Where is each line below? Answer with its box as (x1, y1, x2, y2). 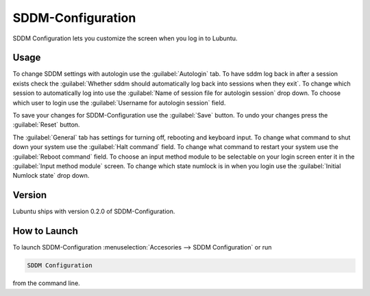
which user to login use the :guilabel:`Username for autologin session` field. (12, 98, 226, 107)
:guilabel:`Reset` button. (12, 120, 80, 129)
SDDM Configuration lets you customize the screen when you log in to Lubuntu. (12, 34, 238, 42)
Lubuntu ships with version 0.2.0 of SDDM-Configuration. (12, 207, 175, 215)
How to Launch (12, 226, 79, 237)
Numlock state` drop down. (12, 172, 90, 180)
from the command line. (12, 279, 80, 287)
